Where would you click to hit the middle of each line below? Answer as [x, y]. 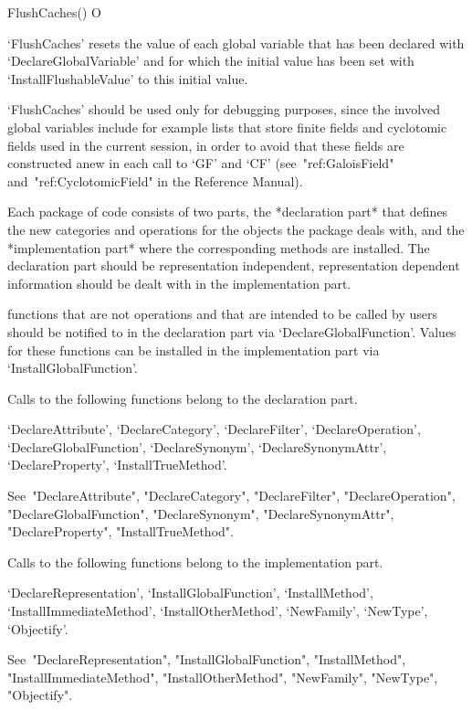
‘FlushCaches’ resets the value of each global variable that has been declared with [236, 42]
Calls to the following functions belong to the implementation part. [195, 562]
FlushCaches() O [55, 12]
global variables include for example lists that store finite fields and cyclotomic [227, 127]
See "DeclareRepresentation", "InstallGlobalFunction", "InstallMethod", [207, 659]
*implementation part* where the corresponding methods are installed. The [219, 247]
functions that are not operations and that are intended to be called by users [223, 314]
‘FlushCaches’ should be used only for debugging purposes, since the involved [224, 109]
